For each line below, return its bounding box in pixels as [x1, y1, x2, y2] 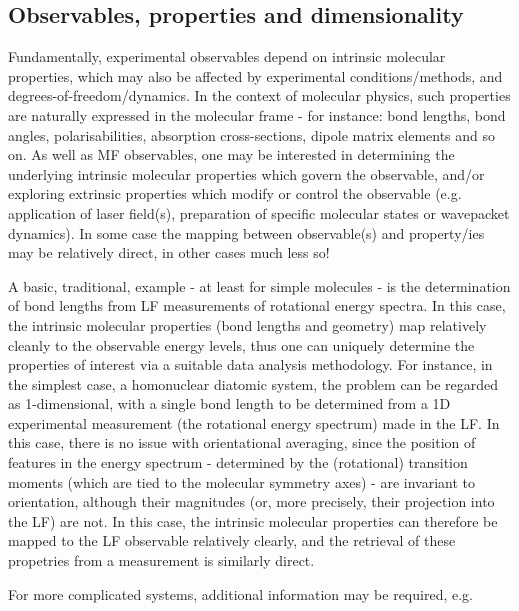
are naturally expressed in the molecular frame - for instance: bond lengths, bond [8, 104, 506, 125]
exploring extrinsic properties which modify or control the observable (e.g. [8, 183, 462, 204]
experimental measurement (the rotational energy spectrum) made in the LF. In [8, 412, 500, 433]
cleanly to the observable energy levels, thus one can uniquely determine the [8, 334, 475, 355]
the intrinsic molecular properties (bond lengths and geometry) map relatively [8, 314, 487, 335]
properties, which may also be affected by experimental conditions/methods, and [8, 65, 503, 86]
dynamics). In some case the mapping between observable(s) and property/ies [8, 222, 485, 243]
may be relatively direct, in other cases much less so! [8, 242, 330, 263]
